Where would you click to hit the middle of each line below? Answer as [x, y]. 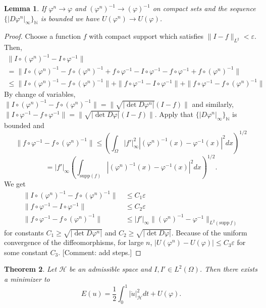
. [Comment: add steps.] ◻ [100, 252]
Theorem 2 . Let [31, 269]
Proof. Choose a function [43, 36]
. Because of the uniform [209, 232]
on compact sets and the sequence [204, 8]
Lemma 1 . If [25, 8]
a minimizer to [27, 279]
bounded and [24, 125]
